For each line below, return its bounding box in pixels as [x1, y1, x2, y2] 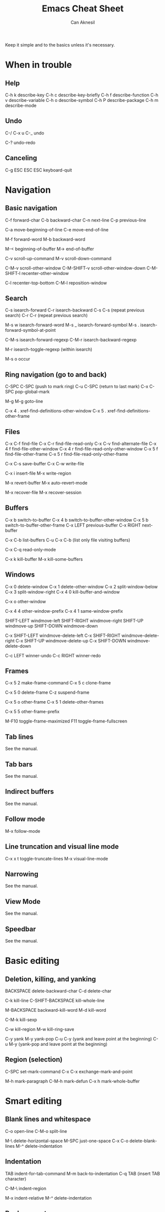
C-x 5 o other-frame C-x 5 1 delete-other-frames [5, 699, 104, 705]
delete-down [5, 643, 31, 649]
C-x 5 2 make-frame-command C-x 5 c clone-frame [5, 680, 111, 686]
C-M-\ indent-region [5, 1185, 47, 1191]
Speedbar [5, 925, 36, 933]
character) [5, 1175, 27, 1182]
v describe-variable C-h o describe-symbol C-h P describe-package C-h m [5, 97, 159, 103]
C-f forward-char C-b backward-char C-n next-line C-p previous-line [5, 217, 146, 223]
